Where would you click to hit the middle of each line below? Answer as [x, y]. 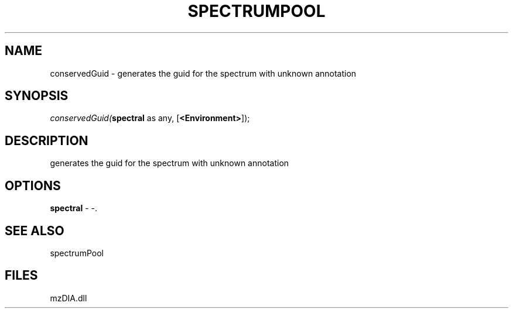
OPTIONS [33, 185]
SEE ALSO [35, 231]
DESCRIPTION [47, 140]
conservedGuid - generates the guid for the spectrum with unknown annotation [203, 73]
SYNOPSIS [37, 96]
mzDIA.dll [69, 298]
